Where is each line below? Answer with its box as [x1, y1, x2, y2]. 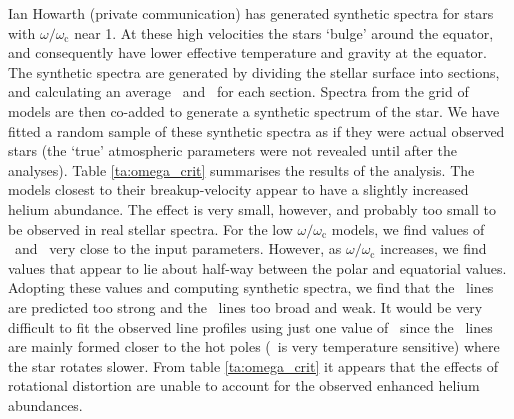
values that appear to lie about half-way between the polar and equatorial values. [8, 257, 507, 278]
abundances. [8, 394, 83, 415]
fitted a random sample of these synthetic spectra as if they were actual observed [8, 120, 505, 141]
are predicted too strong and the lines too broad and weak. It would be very [8, 296, 483, 317]
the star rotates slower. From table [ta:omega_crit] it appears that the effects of [8, 355, 498, 376]
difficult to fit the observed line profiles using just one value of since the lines [8, 316, 493, 337]
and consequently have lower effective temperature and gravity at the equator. [8, 42, 487, 63]
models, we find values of [331, 218, 485, 239]
